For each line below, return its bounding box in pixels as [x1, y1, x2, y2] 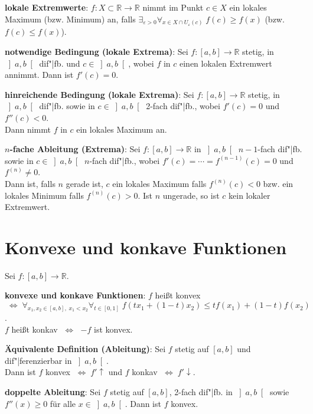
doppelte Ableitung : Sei [5, 385, 101, 397]
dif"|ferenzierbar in [5, 354, 72, 366]
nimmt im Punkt [142, 1, 204, 13]
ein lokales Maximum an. [76, 123, 167, 135]
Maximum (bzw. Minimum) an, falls [5, 12, 136, 25]
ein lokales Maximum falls [112, 177, 207, 189]
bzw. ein [263, 177, 294, 189]
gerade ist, [66, 177, 103, 189]
